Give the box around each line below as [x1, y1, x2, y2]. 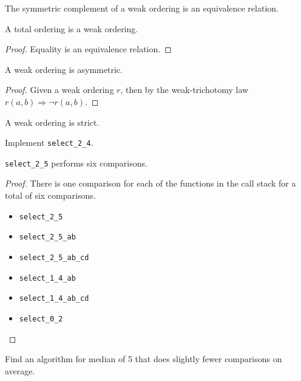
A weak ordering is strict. [5, 115, 100, 128]
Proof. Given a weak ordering [5, 83, 114, 96]
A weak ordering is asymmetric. [5, 63, 123, 75]
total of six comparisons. [5, 189, 96, 202]
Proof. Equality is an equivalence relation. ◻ [5, 43, 172, 55]
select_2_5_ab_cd [19, 253, 89, 262]
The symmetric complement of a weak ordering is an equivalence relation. [5, 2, 279, 14]
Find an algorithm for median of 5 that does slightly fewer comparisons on [5, 352, 282, 365]
